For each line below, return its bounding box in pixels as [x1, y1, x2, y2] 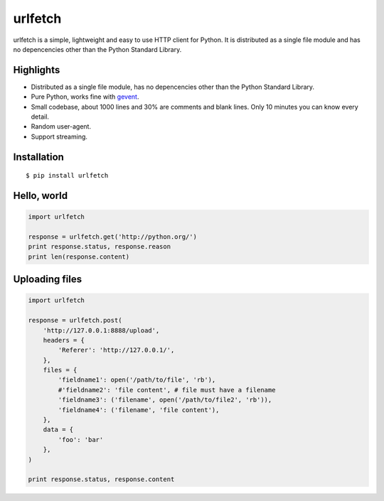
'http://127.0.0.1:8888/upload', [43, 326, 160, 334]
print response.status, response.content [28, 475, 175, 483]
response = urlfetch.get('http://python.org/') [28, 232, 197, 241]
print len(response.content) [28, 252, 130, 261]
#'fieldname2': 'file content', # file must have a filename [58, 386, 276, 394]
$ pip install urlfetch [26, 171, 109, 180]
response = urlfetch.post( [28, 316, 122, 325]
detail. [31, 112, 50, 121]
